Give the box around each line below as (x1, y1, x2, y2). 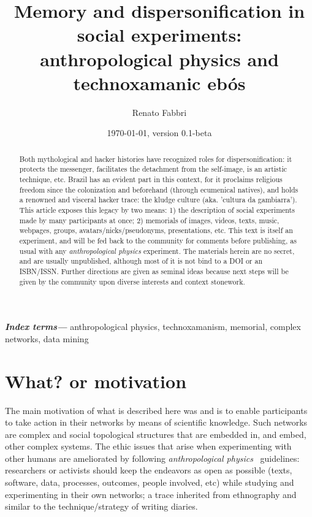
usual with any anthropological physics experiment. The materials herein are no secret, (19, 245, 295, 256)
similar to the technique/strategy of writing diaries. (5, 500, 198, 513)
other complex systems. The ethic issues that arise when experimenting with (5, 440, 292, 453)
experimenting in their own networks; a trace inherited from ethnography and (5, 488, 297, 500)
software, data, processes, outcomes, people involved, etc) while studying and (5, 476, 294, 489)
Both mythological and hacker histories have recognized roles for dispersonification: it (19, 153, 292, 164)
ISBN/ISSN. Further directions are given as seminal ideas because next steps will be (19, 266, 289, 276)
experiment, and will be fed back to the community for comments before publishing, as (19, 235, 297, 245)
